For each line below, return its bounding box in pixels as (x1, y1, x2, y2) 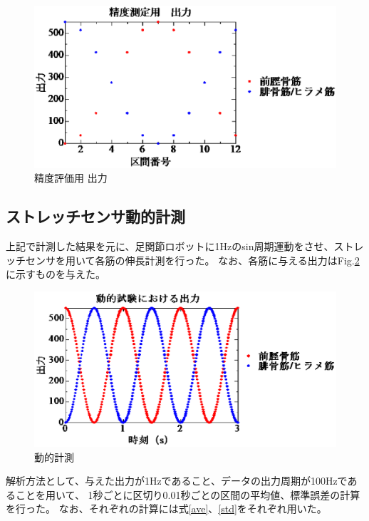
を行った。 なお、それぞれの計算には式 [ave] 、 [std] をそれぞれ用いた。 (6, 501, 327, 516)
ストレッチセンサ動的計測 (6, 205, 185, 227)
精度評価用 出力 (34, 170, 108, 185)
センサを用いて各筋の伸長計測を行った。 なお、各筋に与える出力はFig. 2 (25, 252, 360, 267)
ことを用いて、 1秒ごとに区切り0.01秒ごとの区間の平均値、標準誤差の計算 (15, 487, 360, 502)
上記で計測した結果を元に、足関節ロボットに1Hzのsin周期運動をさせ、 (6, 239, 334, 254)
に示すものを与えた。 (6, 267, 105, 282)
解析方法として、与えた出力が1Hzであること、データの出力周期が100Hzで (6, 473, 348, 488)
